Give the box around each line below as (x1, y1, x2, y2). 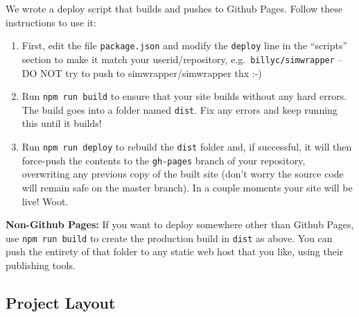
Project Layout (6, 291, 116, 313)
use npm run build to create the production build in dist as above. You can (6, 230, 333, 245)
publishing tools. (6, 257, 76, 272)
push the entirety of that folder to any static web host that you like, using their (6, 244, 344, 259)
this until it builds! (21, 116, 102, 130)
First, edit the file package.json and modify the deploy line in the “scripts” (21, 38, 348, 53)
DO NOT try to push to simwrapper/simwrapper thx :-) (21, 65, 262, 80)
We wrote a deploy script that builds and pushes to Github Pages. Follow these (6, 1, 342, 15)
